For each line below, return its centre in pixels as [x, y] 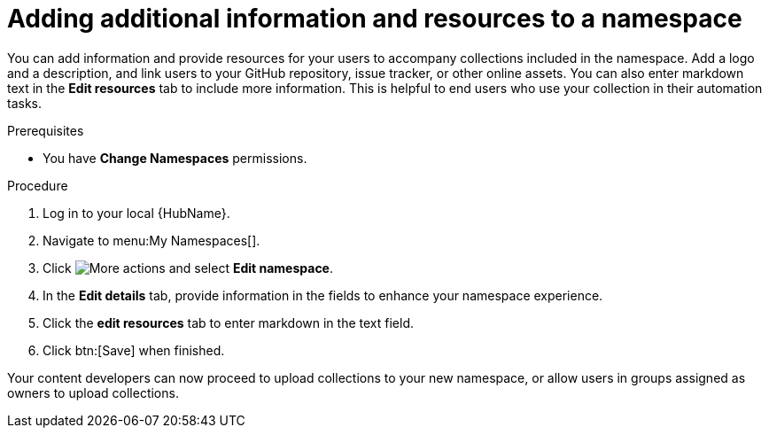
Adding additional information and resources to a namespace [375, 19]
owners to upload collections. [93, 392]
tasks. [25, 103]
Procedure [38, 185]
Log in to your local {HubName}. [136, 213]
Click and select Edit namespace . [188, 268]
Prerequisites [46, 130]
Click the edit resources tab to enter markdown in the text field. [228, 322]
